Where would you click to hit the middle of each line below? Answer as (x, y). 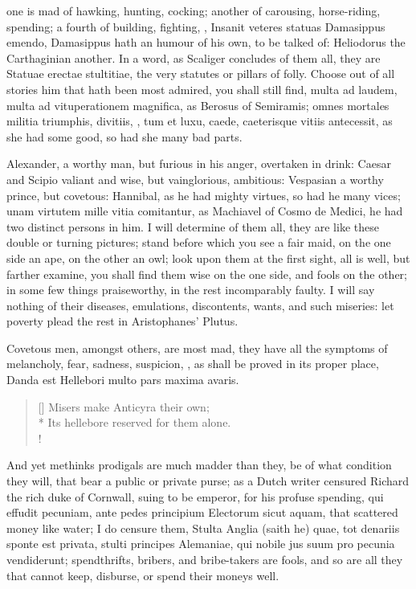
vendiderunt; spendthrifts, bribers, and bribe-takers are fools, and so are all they (205, 559)
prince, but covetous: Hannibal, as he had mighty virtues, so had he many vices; (204, 195)
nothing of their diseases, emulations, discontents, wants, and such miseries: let (200, 305)
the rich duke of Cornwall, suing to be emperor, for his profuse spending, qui (195, 496)
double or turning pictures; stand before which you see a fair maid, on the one (199, 242)
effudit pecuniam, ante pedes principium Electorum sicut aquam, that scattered (202, 512)
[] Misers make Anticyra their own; (124, 406)
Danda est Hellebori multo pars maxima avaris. (123, 380)
